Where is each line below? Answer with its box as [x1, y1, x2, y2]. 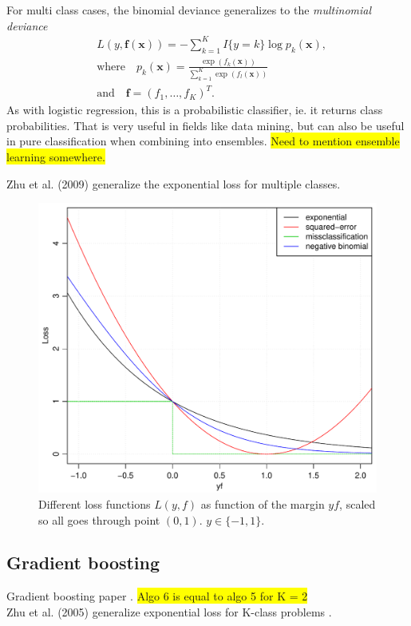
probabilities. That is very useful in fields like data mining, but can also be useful [6, 117, 405, 133]
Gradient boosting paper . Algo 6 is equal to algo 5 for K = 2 [6, 588, 308, 604]
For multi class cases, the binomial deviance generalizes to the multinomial [6, 2, 372, 18]
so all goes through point [38, 511, 160, 528]
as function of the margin [200, 495, 325, 512]
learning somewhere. [6, 149, 105, 164]
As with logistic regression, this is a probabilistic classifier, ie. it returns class [6, 101, 383, 118]
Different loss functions [38, 495, 151, 512]
